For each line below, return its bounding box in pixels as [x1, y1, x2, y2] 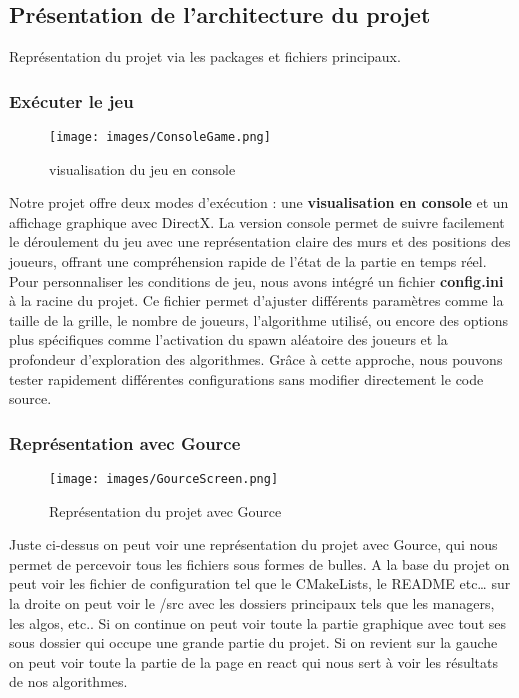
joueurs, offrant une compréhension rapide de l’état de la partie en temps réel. [9, 251, 487, 272]
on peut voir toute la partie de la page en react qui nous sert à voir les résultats [9, 651, 499, 672]
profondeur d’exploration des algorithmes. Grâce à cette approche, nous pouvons [9, 349, 503, 370]
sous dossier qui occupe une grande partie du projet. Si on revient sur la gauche [9, 632, 498, 653]
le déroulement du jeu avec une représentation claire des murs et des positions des [9, 231, 511, 252]
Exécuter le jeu [9, 88, 134, 113]
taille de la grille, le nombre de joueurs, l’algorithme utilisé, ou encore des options [9, 309, 509, 330]
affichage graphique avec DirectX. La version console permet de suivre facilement [9, 211, 505, 232]
